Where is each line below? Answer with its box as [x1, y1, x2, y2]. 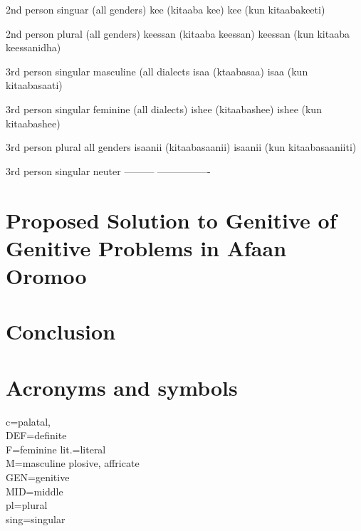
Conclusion [6, 317, 116, 346]
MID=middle [6, 483, 63, 498]
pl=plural [6, 498, 48, 512]
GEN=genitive [6, 469, 70, 484]
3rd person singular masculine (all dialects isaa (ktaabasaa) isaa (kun [6, 63, 308, 78]
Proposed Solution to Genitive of [6, 205, 337, 234]
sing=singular [6, 511, 66, 526]
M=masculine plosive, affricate [6, 456, 140, 470]
